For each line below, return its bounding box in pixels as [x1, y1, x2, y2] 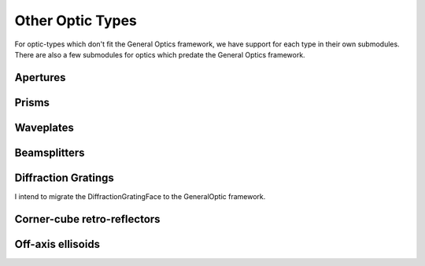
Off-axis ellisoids [14, 237, 101, 251]
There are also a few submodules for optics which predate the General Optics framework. [14, 50, 306, 59]
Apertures [14, 71, 66, 84]
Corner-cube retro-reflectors [14, 212, 161, 226]
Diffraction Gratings [14, 171, 114, 184]
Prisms [14, 95, 50, 109]
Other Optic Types [14, 12, 138, 29]
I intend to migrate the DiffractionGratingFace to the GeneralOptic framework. [14, 191, 266, 201]
